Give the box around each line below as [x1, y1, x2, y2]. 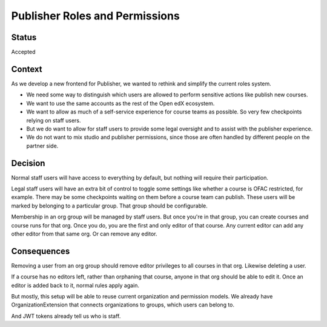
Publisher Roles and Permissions [11, 9, 180, 22]
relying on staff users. [26, 116, 81, 124]
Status [11, 32, 37, 42]
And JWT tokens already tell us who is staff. [11, 312, 121, 320]
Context [11, 64, 42, 74]
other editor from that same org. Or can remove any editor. [11, 230, 157, 237]
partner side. [26, 142, 59, 149]
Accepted [11, 49, 36, 56]
